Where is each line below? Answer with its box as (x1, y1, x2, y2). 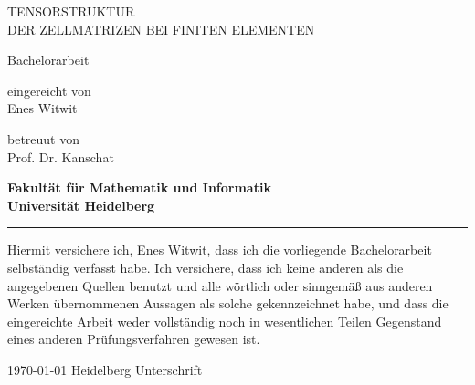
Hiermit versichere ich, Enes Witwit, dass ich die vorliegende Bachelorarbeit (7, 240, 432, 259)
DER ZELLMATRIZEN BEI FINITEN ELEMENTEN (7, 19, 315, 38)
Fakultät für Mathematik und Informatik (7, 178, 271, 197)
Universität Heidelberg (7, 195, 155, 214)
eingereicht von (7, 80, 91, 99)
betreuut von (7, 129, 80, 148)
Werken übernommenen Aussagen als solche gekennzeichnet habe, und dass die (7, 294, 449, 313)
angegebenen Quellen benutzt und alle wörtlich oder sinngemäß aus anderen (7, 276, 433, 295)
